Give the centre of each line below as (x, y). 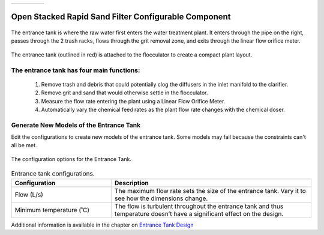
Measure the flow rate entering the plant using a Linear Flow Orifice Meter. (133, 101)
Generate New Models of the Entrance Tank (76, 125)
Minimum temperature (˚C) (52, 210)
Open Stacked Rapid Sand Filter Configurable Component (121, 17)
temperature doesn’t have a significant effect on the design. (199, 213)
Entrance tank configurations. (53, 174)
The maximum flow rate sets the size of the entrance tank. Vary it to (210, 191)
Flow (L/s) (29, 194)
